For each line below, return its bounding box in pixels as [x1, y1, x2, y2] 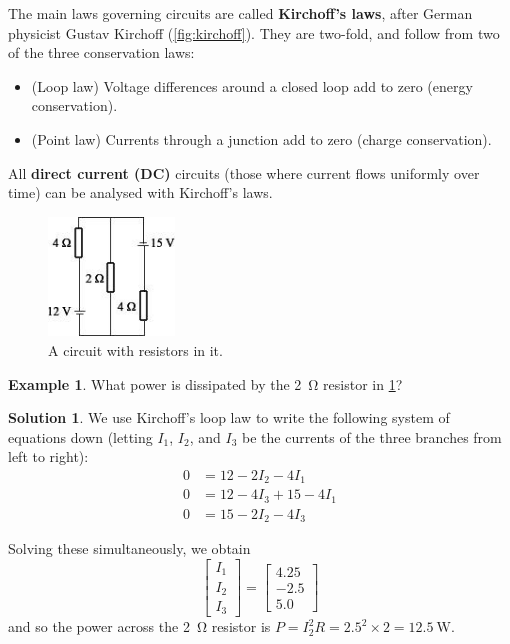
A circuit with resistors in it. [48, 339, 223, 360]
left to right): [8, 446, 89, 467]
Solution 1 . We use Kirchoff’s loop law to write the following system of [8, 407, 450, 428]
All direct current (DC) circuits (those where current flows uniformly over [8, 162, 480, 183]
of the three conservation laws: [8, 42, 195, 63]
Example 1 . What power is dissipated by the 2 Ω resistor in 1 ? [8, 373, 403, 394]
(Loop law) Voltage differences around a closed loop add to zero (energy [31, 75, 473, 96]
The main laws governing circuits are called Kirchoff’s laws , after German [8, 3, 473, 23]
